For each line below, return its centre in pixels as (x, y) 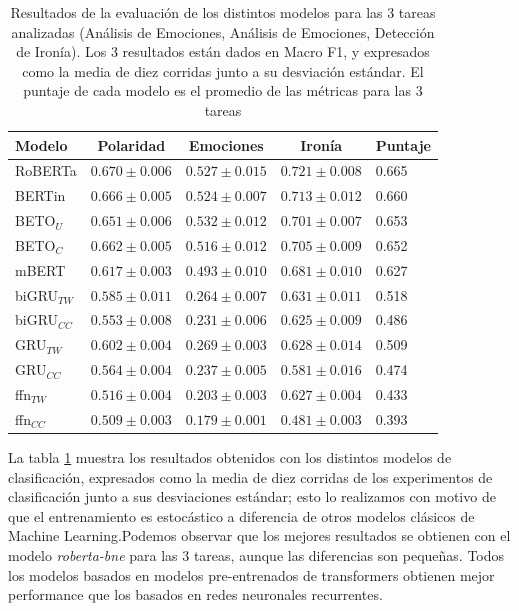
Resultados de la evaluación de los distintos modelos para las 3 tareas (223, 12)
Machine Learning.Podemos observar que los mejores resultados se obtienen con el (259, 535)
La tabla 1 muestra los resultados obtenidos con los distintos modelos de (230, 456)
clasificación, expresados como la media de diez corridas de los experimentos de (250, 476)
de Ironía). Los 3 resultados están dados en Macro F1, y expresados (223, 51)
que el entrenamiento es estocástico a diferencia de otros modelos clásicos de (241, 515)
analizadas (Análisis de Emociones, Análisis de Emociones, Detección (223, 31)
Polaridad (131, 144)
